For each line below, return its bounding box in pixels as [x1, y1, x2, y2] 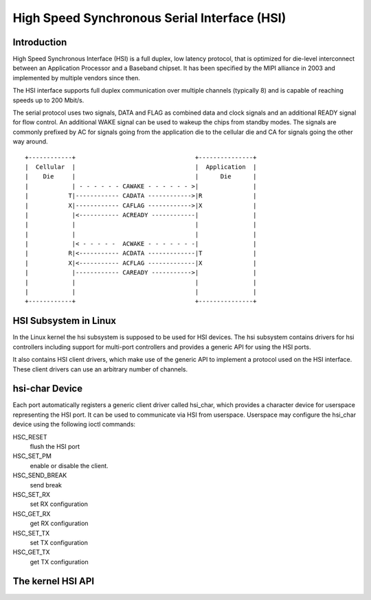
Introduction [12, 36, 67, 48]
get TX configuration [30, 557, 89, 566]
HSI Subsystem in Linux [12, 315, 117, 327]
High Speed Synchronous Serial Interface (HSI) [12, 10, 286, 25]
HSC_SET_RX [12, 490, 51, 498]
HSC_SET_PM [12, 452, 52, 460]
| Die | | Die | [25, 172, 257, 181]
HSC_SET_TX [12, 529, 50, 537]
